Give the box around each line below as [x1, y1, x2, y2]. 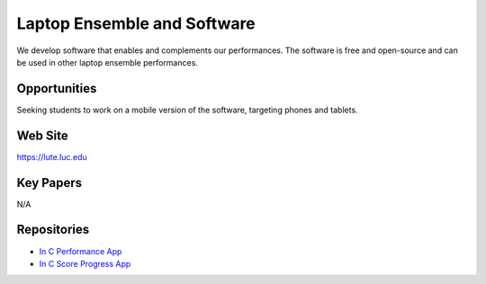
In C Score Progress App [39, 258, 131, 269]
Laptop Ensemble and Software [16, 13, 256, 33]
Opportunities [16, 81, 97, 96]
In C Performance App [39, 245, 122, 256]
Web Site [16, 128, 68, 143]
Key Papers [16, 175, 83, 191]
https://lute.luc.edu [16, 151, 87, 162]
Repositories [16, 222, 90, 237]
